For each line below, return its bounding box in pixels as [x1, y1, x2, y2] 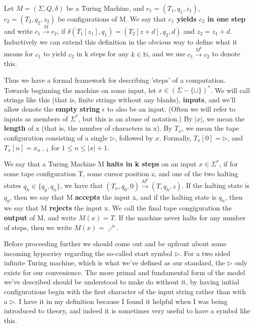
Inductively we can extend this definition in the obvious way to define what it [4, 36, 237, 47]
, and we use [148, 48, 185, 59]
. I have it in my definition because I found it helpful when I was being [15, 296, 228, 306]
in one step [207, 14, 246, 23]
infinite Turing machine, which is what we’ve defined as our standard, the [4, 257, 225, 268]
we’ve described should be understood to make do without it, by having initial [4, 277, 239, 287]
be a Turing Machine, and [66, 3, 144, 13]
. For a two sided [179, 248, 230, 258]
